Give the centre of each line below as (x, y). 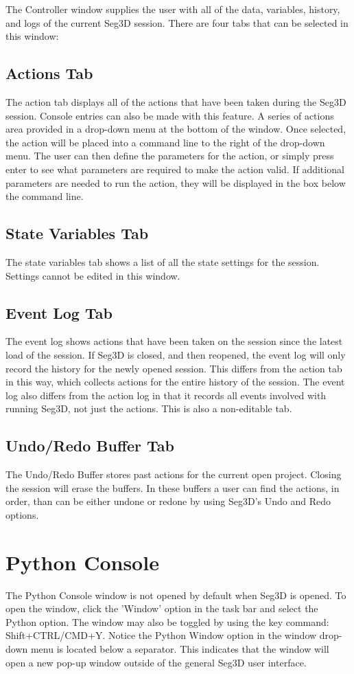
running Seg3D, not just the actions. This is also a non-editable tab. (149, 408)
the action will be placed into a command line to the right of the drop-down (165, 142)
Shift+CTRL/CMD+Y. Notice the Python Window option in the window (161, 635)
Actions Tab (49, 73)
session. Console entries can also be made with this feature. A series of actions (170, 115)
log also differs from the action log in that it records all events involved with (166, 395)
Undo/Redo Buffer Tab (90, 446)
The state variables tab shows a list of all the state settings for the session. (163, 261)
